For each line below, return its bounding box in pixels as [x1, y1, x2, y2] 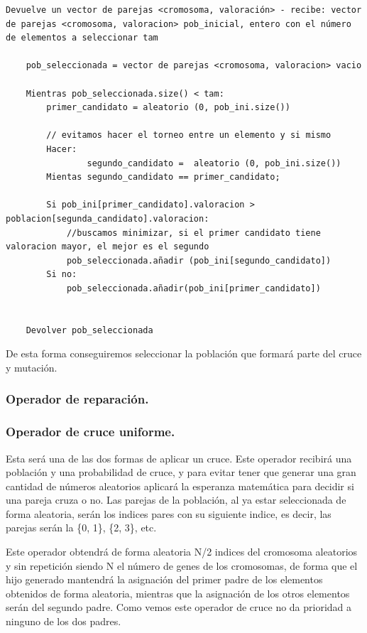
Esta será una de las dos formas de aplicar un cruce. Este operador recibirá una [6, 450, 352, 465]
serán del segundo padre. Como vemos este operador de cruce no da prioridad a [6, 600, 352, 615]
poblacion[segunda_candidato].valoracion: [6, 213, 209, 224]
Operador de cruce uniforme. [6, 423, 175, 440]
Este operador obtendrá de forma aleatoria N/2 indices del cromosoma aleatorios [6, 544, 358, 559]
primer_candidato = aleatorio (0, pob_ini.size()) [46, 102, 290, 113]
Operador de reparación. [6, 390, 149, 408]
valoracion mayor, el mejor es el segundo [6, 242, 209, 252]
